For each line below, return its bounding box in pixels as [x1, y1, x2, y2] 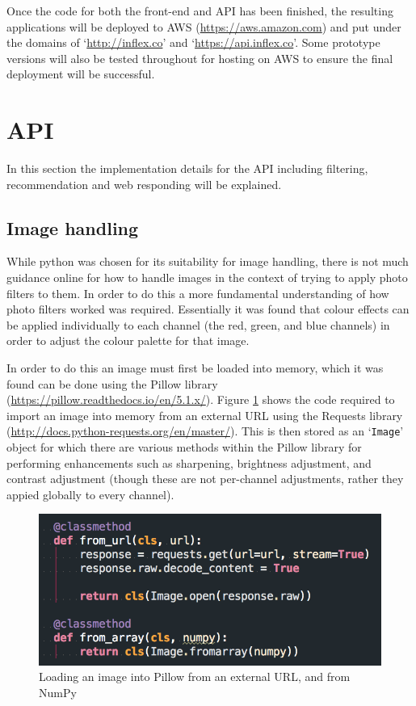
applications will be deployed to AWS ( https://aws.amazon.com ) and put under [6, 18, 401, 35]
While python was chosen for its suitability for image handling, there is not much [6, 253, 409, 270]
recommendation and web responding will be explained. [6, 175, 282, 192]
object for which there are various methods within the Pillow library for [6, 439, 362, 456]
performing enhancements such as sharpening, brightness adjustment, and [6, 454, 372, 471]
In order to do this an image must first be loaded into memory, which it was [6, 359, 384, 376]
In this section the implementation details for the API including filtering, [6, 160, 368, 177]
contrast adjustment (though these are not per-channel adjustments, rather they [6, 470, 404, 487]
